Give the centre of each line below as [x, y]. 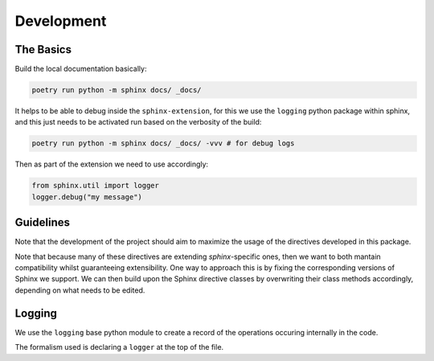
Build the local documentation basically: [81, 69]
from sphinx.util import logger [96, 186]
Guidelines [42, 222]
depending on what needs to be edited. [80, 290]
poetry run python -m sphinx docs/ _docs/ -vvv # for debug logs [163, 144]
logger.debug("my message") [87, 197]
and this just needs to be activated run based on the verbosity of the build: [138, 122]
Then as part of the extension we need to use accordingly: [112, 164]
